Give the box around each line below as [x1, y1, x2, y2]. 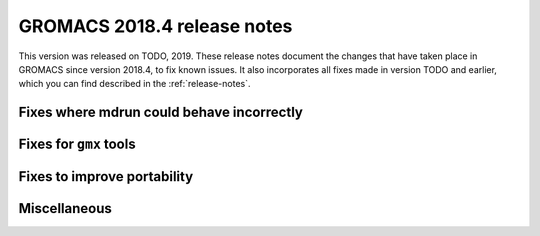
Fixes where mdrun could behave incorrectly [18, 104, 304, 121]
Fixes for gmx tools [18, 136, 136, 153]
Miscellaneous [18, 200, 112, 217]
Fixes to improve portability [18, 168, 194, 185]
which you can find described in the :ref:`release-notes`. [18, 78, 251, 90]
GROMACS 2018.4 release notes [18, 15, 293, 37]
